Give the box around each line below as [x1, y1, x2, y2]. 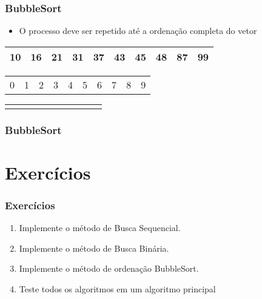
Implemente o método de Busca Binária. [19, 241, 169, 254]
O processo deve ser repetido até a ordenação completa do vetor [19, 24, 257, 37]
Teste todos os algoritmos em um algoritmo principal [19, 283, 216, 295]
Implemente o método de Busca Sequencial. [19, 221, 181, 234]
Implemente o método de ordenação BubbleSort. [19, 262, 199, 275]
